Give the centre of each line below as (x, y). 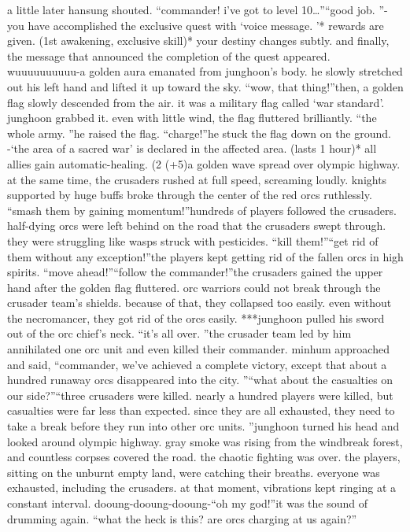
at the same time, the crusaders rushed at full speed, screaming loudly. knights (197, 179)
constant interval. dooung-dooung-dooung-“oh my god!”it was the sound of (188, 503)
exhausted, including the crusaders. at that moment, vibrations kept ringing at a (202, 488)
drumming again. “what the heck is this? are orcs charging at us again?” (182, 518)
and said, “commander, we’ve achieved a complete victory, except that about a (197, 364)
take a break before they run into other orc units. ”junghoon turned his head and (203, 426)
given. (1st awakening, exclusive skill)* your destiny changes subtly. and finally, (198, 41)
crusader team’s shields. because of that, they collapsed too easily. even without (199, 303)
